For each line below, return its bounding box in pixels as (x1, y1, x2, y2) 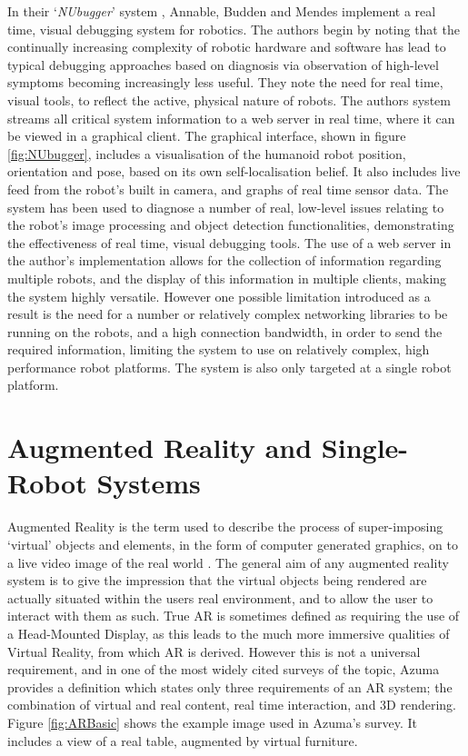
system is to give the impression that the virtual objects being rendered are (7, 571, 427, 590)
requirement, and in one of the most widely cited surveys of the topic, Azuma (7, 660, 440, 679)
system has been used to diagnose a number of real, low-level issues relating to (7, 197, 444, 216)
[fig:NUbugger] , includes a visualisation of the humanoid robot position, (7, 144, 406, 163)
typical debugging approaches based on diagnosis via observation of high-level (7, 55, 439, 74)
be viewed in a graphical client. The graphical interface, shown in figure (7, 126, 406, 145)
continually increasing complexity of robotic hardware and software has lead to (7, 37, 446, 56)
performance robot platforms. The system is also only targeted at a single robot (7, 357, 452, 376)
